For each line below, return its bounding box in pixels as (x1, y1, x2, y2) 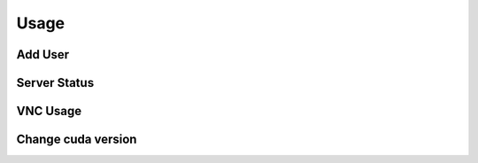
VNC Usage (16, 104, 82, 119)
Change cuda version (16, 132, 137, 147)
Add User (16, 47, 70, 62)
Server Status (16, 75, 95, 90)
